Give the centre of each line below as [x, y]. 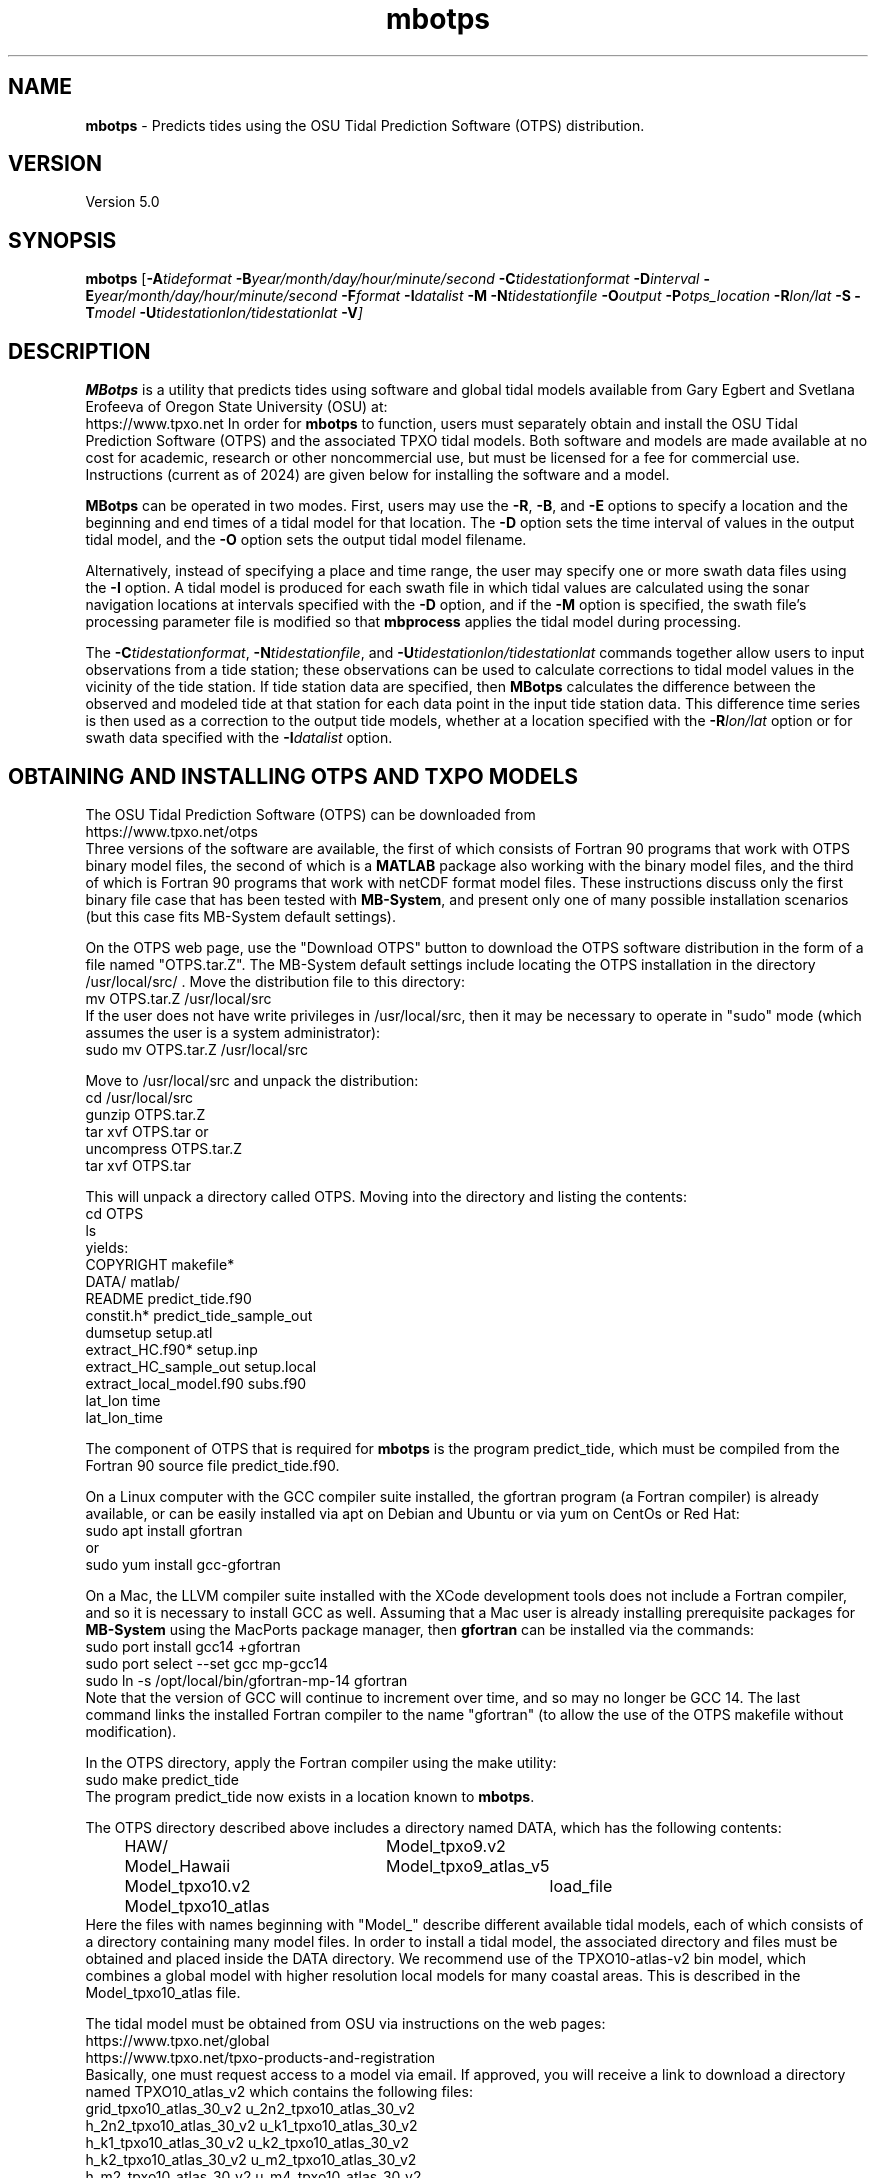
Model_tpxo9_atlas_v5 [468, 1865]
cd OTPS [114, 1213]
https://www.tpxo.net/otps [171, 831]
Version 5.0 [122, 202]
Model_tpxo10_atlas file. [163, 1992]
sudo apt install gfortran [164, 1530]
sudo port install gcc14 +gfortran [193, 1646]
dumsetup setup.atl [149, 1332]
